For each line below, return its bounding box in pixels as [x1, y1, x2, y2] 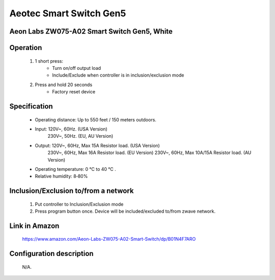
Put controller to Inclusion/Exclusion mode [35, 201, 124, 207]
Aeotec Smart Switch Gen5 [9, 8, 126, 19]
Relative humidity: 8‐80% [35, 173, 88, 180]
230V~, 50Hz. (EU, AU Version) [47, 133, 114, 139]
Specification [9, 102, 53, 111]
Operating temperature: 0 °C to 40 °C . [35, 166, 117, 172]
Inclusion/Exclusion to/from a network [9, 187, 134, 195]
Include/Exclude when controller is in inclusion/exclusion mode [52, 72, 184, 79]
